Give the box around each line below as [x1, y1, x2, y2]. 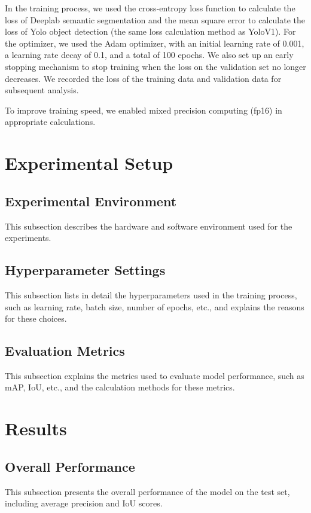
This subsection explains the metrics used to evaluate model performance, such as [5, 369, 304, 381]
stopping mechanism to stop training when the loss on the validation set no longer [5, 60, 306, 72]
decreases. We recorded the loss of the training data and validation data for [5, 72, 282, 84]
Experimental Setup [5, 151, 173, 175]
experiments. [5, 231, 51, 244]
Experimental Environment [5, 191, 177, 210]
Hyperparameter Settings [5, 261, 166, 279]
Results [5, 416, 67, 441]
